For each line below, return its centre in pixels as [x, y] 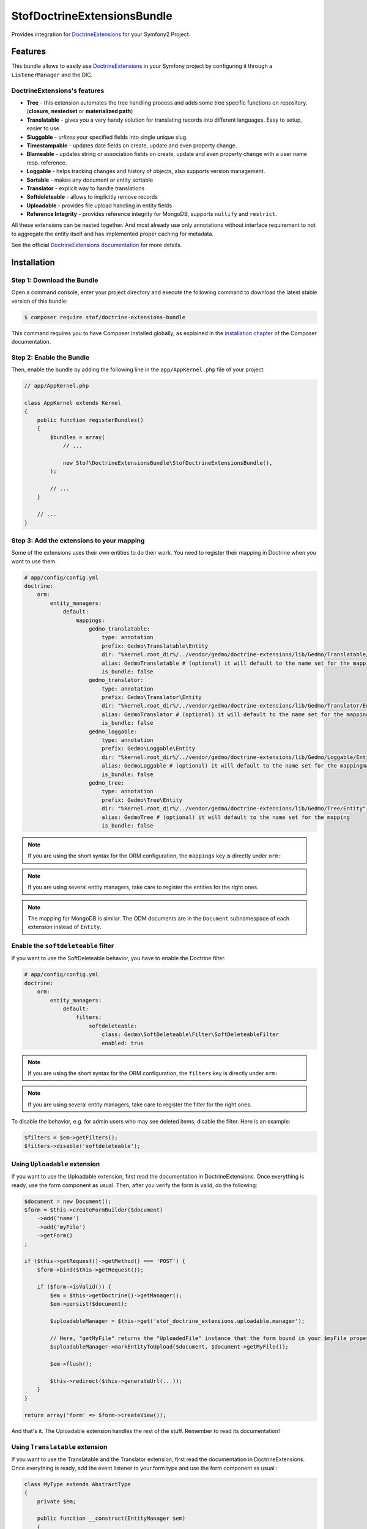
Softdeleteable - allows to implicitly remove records [92, 197]
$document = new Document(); [68, 1201]
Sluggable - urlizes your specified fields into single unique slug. [107, 137]
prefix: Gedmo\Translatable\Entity [155, 646]
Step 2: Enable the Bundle [50, 357]
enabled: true [122, 1043]
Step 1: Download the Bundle [55, 280]
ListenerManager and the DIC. [52, 75]
